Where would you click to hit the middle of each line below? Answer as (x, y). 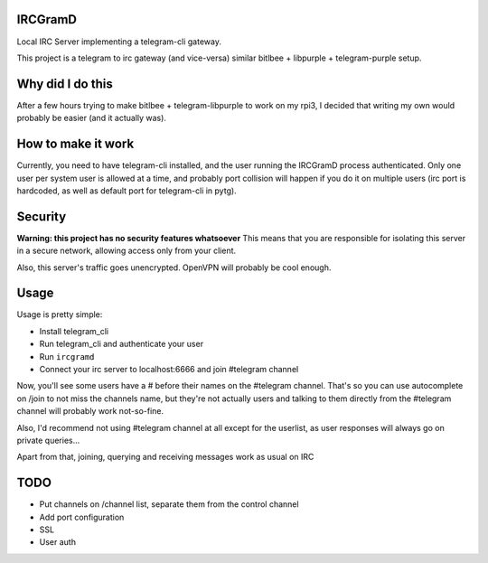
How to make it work (75, 144)
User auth (58, 542)
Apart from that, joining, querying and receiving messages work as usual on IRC (165, 457)
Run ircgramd (67, 356)
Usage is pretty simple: (60, 314)
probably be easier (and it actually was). (92, 118)
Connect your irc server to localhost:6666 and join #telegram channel (169, 370)
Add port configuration (82, 517)
